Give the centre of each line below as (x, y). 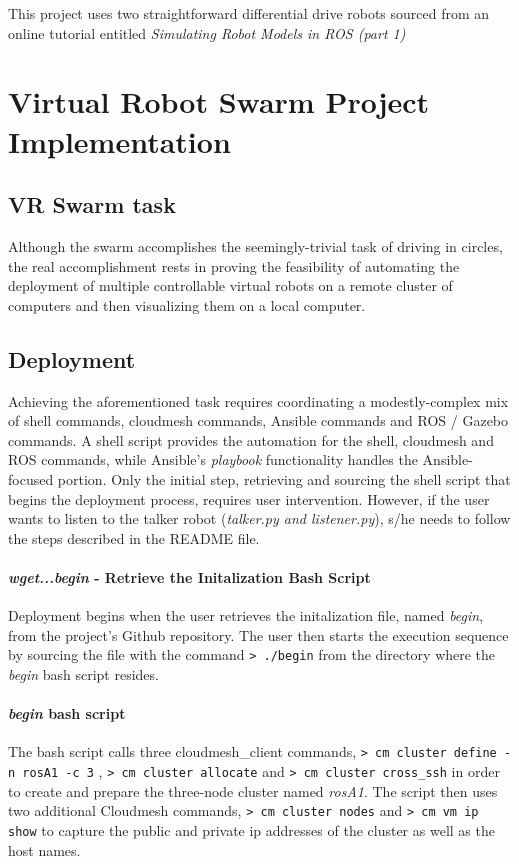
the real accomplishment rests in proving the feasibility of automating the (234, 265)
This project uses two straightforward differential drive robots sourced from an (249, 13)
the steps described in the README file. (134, 537)
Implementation (119, 140)
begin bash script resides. (83, 673)
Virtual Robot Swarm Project (219, 101)
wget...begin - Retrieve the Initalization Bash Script (189, 576)
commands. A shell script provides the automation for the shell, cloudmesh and (251, 439)
